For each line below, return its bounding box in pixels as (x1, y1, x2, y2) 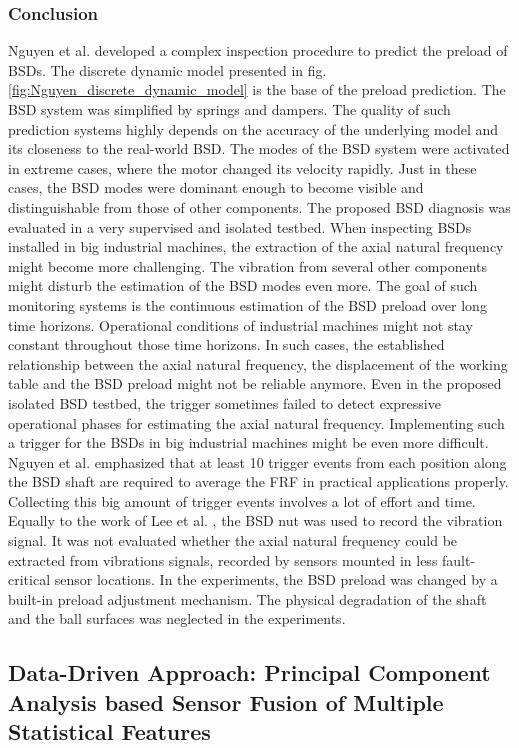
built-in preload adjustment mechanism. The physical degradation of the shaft (8, 588, 487, 609)
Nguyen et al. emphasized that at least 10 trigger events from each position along (8, 451, 507, 472)
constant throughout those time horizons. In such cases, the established (8, 334, 445, 355)
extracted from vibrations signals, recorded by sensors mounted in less (8, 549, 438, 570)
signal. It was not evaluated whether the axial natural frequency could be (8, 530, 458, 551)
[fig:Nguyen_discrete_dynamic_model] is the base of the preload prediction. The (8, 79, 506, 100)
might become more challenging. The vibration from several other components (8, 255, 488, 276)
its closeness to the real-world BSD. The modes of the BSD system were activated (8, 138, 510, 159)
